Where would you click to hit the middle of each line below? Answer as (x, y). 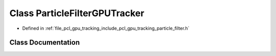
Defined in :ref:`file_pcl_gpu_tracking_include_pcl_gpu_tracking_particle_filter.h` (106, 28)
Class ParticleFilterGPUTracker (77, 13)
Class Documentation (45, 43)
